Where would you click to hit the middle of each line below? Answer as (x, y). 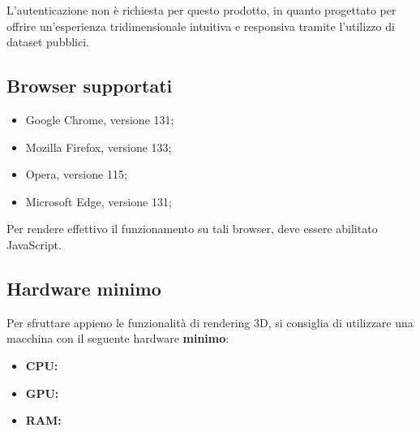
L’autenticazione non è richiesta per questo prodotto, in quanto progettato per (201, 10)
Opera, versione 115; (76, 174)
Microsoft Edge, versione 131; (99, 201)
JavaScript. (34, 244)
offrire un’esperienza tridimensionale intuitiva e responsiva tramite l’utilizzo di (201, 26)
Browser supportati (90, 86)
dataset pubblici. (48, 42)
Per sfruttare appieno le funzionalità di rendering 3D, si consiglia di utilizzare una (210, 322)
